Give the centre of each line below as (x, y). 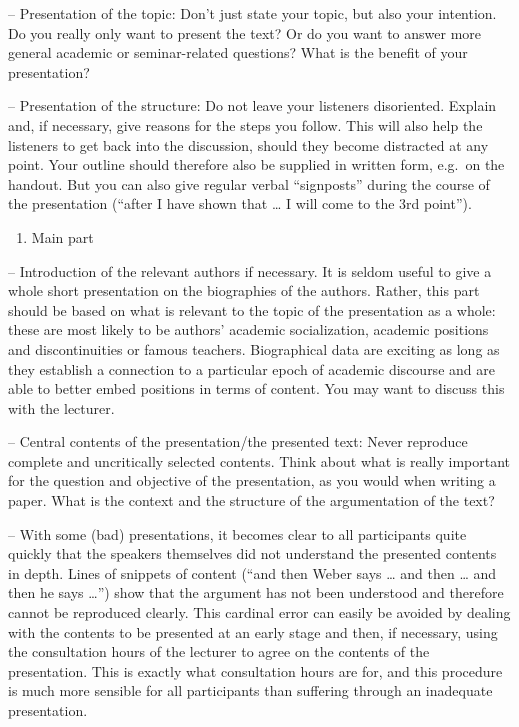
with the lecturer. (61, 407)
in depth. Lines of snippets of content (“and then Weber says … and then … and (252, 572)
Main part (62, 236)
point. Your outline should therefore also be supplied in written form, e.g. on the (256, 164)
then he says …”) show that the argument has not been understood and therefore (256, 592)
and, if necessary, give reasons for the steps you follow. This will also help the (245, 124)
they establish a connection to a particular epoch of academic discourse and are (251, 368)
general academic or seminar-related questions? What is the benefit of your (238, 52)
